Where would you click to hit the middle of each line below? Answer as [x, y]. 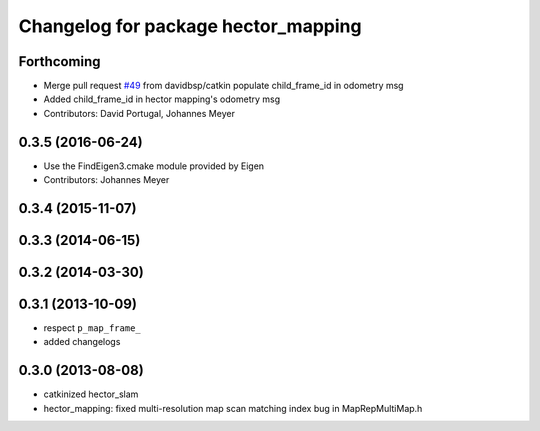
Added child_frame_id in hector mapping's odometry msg [162, 99]
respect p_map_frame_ [92, 328]
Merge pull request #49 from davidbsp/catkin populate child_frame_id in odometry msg [223, 86]
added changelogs [82, 342]
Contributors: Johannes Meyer [106, 180]
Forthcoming [59, 61]
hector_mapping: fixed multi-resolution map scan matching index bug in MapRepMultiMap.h [233, 408]
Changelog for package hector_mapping [190, 26]
